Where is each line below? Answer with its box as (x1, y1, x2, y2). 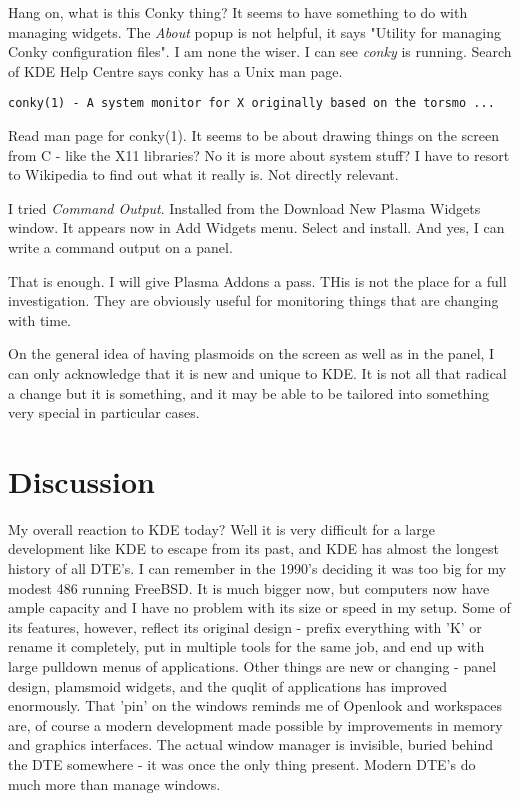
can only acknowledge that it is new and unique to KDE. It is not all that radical (8, 362, 507, 383)
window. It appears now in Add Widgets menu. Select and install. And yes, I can (8, 217, 505, 238)
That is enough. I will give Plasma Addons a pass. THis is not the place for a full (8, 270, 507, 291)
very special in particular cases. (8, 402, 200, 423)
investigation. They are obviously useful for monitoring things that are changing (8, 290, 499, 311)
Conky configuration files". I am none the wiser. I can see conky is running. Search (8, 41, 512, 62)
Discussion (8, 460, 155, 501)
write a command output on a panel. (8, 237, 233, 257)
